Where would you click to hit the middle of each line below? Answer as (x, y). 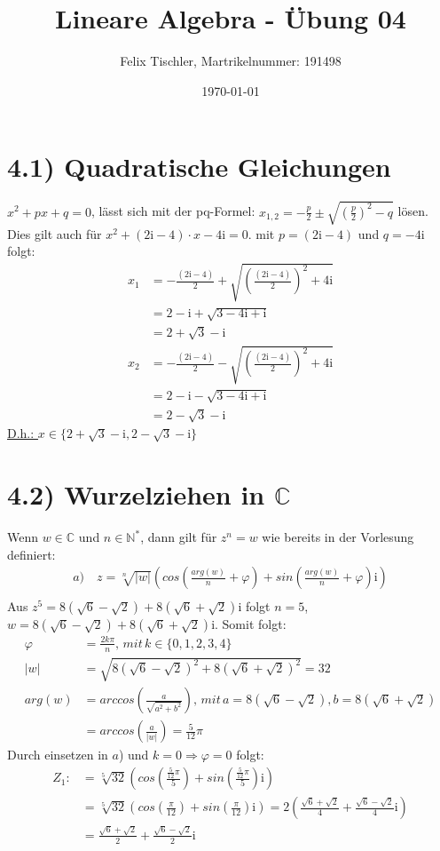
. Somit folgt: (251, 624)
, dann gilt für (179, 537)
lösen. (413, 211)
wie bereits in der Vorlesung (338, 537)
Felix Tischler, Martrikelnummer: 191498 (231, 61)
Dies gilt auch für (55, 233)
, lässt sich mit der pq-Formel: (173, 211)
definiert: (31, 554)
